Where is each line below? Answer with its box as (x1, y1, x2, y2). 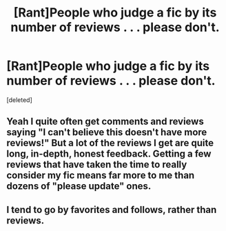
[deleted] (6, 95, 32, 104)
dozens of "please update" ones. (6, 181, 152, 192)
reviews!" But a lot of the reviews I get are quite (6, 137, 214, 149)
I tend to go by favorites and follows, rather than (6, 203, 217, 215)
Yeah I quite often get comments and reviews (6, 116, 204, 128)
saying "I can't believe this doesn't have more (6, 126, 207, 139)
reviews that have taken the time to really (6, 159, 187, 170)
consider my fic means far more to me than (6, 170, 195, 181)
